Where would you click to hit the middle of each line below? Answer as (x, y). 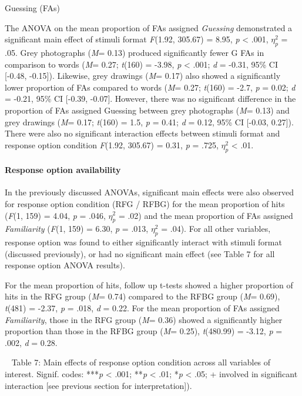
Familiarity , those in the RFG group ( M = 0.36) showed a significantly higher (144, 319)
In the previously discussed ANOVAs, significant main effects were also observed (149, 192)
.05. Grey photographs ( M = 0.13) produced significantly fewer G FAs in (135, 52)
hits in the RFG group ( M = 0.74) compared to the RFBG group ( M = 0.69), (142, 296)
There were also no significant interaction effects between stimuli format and (142, 133)
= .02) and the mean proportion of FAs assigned (206, 215)
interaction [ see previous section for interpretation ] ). (98, 385)
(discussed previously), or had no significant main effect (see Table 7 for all (140, 253)
